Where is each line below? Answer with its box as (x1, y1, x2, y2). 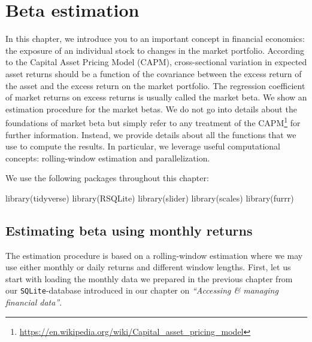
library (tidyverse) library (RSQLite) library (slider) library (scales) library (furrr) (5, 191, 294, 204)
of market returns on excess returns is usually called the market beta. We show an (5, 91, 307, 103)
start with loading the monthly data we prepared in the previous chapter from (5, 272, 293, 285)
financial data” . (5, 296, 62, 309)
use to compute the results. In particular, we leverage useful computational (5, 140, 280, 152)
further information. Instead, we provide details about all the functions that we (5, 128, 296, 141)
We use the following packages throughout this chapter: (5, 172, 209, 184)
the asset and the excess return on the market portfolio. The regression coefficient (5, 79, 305, 91)
